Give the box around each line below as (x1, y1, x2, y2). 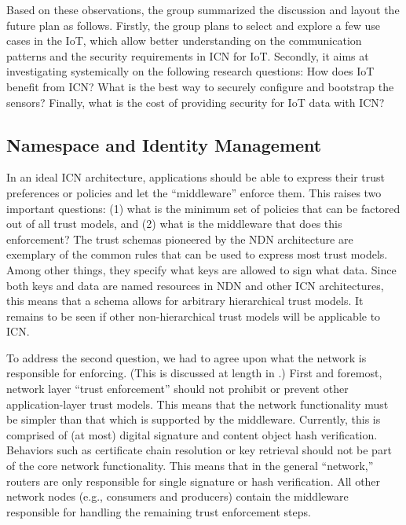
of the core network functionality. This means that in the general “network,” (6, 457, 374, 474)
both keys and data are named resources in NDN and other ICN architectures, (6, 277, 384, 293)
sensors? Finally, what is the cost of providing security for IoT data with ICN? (6, 94, 385, 110)
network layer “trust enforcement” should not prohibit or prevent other (6, 380, 349, 397)
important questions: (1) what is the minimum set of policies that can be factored (6, 200, 401, 216)
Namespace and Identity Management (6, 132, 322, 156)
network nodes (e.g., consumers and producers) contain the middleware (6, 488, 349, 505)
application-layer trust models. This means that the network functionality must (6, 395, 389, 412)
